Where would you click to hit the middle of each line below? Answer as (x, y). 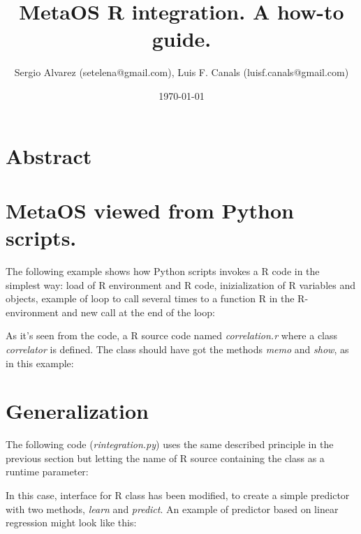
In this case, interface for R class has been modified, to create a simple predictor (178, 495)
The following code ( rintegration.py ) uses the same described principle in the (170, 444)
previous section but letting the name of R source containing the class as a (165, 458)
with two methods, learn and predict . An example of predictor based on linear (172, 509)
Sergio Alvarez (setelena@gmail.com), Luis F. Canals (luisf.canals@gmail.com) (182, 72)
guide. (182, 39)
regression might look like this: (71, 522)
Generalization (77, 411)
